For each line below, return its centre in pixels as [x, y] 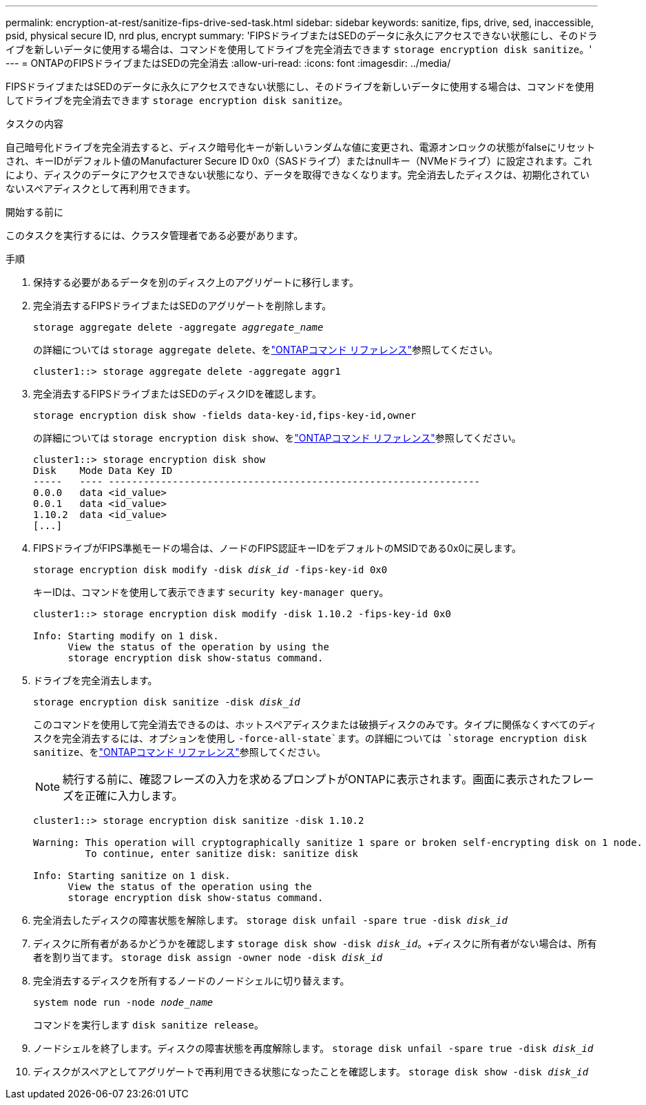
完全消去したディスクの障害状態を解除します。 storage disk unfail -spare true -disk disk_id [270, 920]
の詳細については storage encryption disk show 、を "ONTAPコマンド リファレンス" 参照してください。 [277, 438]
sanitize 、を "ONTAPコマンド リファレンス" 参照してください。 [180, 752]
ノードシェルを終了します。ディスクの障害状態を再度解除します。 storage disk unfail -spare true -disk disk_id [313, 1048]
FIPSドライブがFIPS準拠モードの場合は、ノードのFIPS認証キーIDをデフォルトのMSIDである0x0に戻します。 [277, 548]
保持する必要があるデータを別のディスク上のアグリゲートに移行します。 [196, 282]
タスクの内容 [34, 124]
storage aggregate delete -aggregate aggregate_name [178, 327]
